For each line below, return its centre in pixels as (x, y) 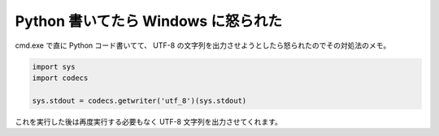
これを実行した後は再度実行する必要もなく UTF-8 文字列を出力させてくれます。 (148, 121)
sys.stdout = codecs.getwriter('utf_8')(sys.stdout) (139, 100)
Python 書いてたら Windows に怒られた (148, 21)
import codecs (60, 78)
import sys (54, 66)
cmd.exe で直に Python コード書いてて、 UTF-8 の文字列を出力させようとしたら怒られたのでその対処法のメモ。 (203, 45)
